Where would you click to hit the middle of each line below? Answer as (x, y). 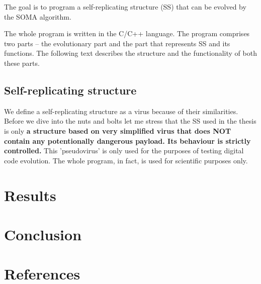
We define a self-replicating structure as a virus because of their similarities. (121, 111)
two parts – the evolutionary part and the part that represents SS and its (117, 43)
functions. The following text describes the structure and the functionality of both (130, 53)
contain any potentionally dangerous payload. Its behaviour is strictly (127, 140)
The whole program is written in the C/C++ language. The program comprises (127, 33)
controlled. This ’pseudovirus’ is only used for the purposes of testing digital (124, 151)
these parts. (22, 63)
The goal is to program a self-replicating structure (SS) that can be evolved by (125, 7)
